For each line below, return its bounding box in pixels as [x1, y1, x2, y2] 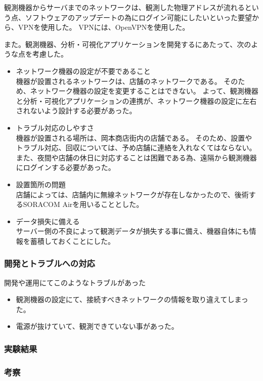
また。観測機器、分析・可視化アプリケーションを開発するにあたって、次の [4, 38, 251, 49]
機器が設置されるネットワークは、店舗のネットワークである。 [16, 75, 222, 86]
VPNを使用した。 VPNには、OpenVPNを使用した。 [18, 22, 190, 32]
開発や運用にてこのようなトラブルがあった [4, 277, 146, 287]
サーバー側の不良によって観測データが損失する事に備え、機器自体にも [16, 226, 249, 236]
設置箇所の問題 [16, 179, 66, 189]
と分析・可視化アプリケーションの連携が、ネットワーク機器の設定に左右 [16, 95, 257, 106]
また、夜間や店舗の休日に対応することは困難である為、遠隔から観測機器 [16, 152, 257, 162]
